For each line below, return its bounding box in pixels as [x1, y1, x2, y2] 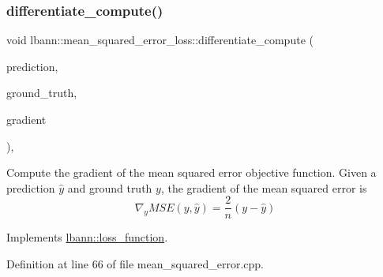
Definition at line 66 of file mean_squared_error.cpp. [6, 256, 264, 272]
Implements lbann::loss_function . [6, 229, 168, 245]
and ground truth [67, 179, 152, 196]
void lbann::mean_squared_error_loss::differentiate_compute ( [6, 32, 314, 48]
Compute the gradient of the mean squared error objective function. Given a [6, 164, 377, 181]
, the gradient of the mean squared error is [160, 179, 367, 196]
